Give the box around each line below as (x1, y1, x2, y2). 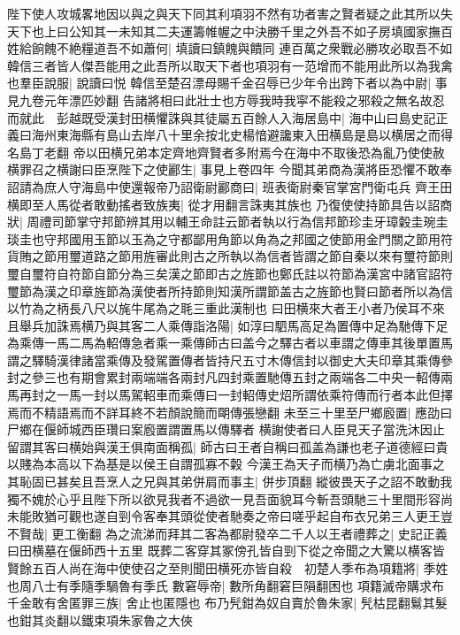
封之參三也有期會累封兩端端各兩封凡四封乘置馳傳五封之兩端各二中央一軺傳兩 (7, 368, 453, 386)
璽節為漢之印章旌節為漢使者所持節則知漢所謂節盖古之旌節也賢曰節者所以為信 (7, 281, 453, 300)
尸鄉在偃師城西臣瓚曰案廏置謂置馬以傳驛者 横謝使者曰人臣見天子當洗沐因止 (7, 420, 445, 439)
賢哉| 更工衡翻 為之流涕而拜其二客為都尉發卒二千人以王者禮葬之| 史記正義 (19, 524, 448, 542)
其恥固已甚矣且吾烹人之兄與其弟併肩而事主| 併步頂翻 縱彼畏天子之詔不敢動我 (7, 472, 453, 491)
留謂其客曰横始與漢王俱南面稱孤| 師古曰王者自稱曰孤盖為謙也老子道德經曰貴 (7, 437, 448, 455)
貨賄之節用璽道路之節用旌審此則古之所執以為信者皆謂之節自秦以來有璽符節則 (7, 247, 453, 265)
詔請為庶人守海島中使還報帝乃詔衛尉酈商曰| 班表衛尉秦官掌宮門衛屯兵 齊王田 (7, 177, 453, 195)
